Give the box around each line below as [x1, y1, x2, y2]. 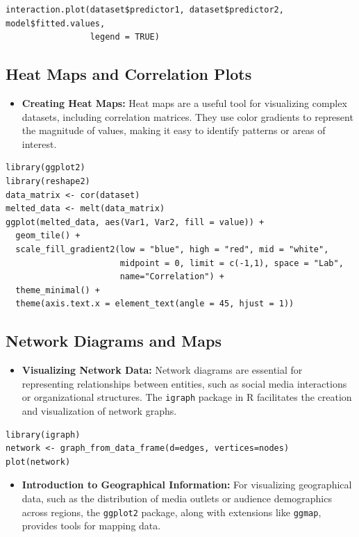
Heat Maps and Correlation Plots [6, 63, 252, 85]
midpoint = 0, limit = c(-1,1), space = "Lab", [119, 258, 344, 268]
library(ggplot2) [6, 163, 85, 173]
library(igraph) [6, 429, 81, 440]
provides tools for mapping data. [22, 518, 161, 533]
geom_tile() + [15, 231, 81, 241]
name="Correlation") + [119, 272, 224, 282]
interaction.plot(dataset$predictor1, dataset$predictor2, [6, 5, 284, 15]
